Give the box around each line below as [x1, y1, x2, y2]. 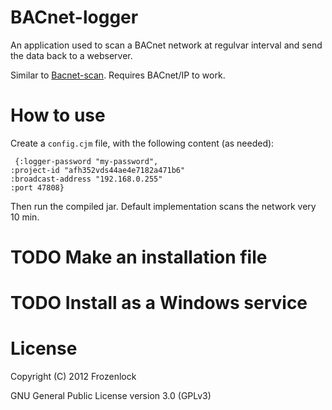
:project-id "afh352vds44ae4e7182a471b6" [10, 165, 186, 175]
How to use [10, 104, 106, 127]
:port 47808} [10, 182, 65, 193]
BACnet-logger [10, 6, 139, 29]
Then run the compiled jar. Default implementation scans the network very [10, 200, 317, 212]
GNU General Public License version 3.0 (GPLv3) [10, 390, 212, 402]
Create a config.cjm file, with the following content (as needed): [10, 137, 275, 149]
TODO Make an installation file [10, 246, 268, 269]
